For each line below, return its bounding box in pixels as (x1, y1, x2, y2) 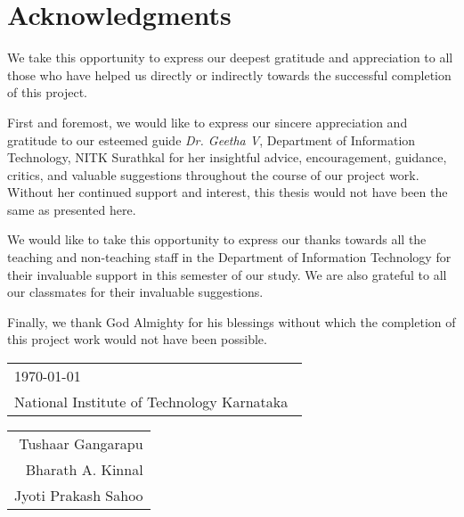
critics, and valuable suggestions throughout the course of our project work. (7, 165, 419, 184)
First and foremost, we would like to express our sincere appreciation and (7, 112, 408, 131)
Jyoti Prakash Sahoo (14, 485, 143, 506)
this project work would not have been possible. (7, 330, 267, 349)
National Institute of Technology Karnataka (14, 391, 289, 413)
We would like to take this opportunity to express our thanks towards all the (7, 230, 427, 249)
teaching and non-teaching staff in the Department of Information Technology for (7, 248, 452, 267)
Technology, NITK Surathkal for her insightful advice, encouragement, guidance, (7, 148, 447, 167)
